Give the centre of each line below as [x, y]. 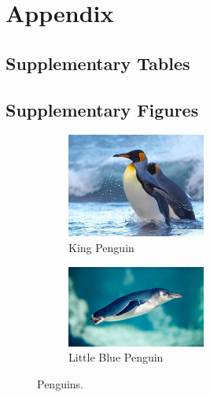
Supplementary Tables [98, 63]
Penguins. [61, 383]
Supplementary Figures [102, 109]
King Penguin [101, 247]
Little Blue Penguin [116, 357]
